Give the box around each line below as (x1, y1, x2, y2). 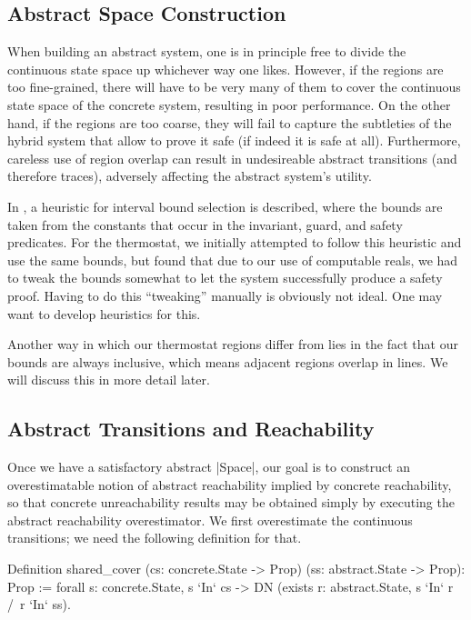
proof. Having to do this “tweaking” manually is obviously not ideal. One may (7, 285, 443, 305)
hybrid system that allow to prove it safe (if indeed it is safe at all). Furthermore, (7, 131, 461, 150)
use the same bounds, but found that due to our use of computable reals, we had (7, 250, 458, 269)
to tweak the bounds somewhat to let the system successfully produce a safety (7, 268, 443, 287)
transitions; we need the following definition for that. (7, 528, 302, 547)
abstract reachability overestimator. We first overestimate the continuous (7, 510, 413, 529)
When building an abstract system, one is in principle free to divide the (7, 42, 406, 61)
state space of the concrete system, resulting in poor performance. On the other (7, 95, 451, 114)
